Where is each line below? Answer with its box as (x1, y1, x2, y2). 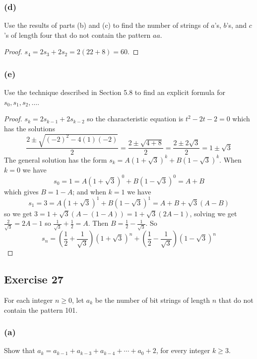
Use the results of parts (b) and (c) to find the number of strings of (4, 20, 209, 30)
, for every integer (156, 345, 210, 356)
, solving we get (190, 208, 237, 218)
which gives (4, 186, 39, 196)
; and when (72, 186, 106, 196)
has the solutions (4, 123, 55, 133)
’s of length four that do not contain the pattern (4, 29, 151, 40)
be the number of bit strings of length (95, 294, 210, 305)
